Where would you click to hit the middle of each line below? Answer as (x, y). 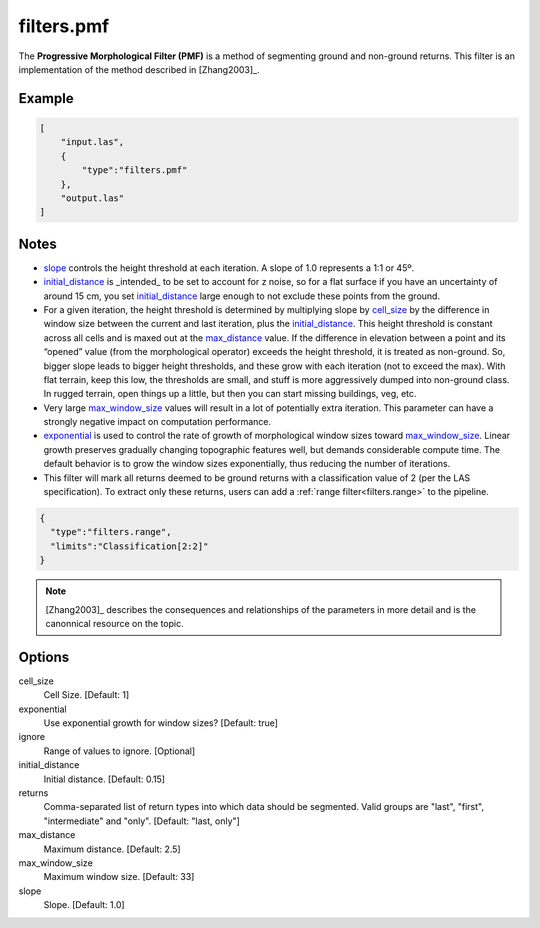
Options (44, 656)
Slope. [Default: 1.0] (84, 905)
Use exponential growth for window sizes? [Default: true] (161, 723)
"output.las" (92, 198)
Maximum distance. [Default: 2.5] (112, 849)
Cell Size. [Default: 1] (86, 695)
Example (46, 98)
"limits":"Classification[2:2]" (129, 546)
